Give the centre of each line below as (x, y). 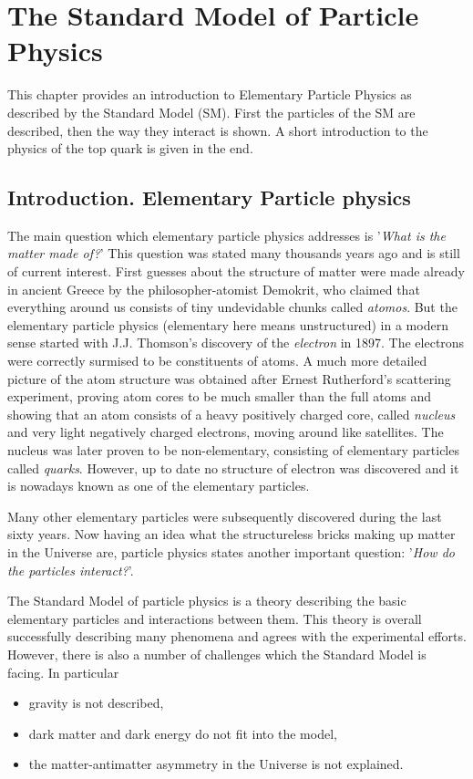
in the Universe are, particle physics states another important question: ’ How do (231, 551)
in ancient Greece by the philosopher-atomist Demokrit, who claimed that (214, 289)
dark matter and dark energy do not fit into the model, (183, 733)
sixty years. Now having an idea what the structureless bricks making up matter (231, 534)
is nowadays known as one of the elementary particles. (159, 486)
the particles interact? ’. (71, 570)
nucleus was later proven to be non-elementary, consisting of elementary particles (233, 450)
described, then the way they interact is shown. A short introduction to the (218, 130)
